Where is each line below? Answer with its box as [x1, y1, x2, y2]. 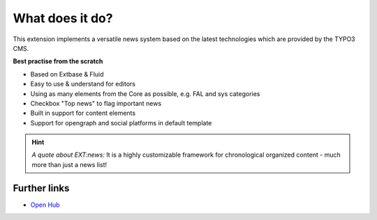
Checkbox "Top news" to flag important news [30, 99, 162, 107]
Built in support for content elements [30, 109, 136, 118]
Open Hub [30, 201, 60, 209]
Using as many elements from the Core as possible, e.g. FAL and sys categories [30, 89, 260, 97]
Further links [13, 182, 70, 194]
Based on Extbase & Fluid [30, 70, 104, 78]
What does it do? [13, 10, 113, 26]
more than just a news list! [31, 160, 108, 168]
